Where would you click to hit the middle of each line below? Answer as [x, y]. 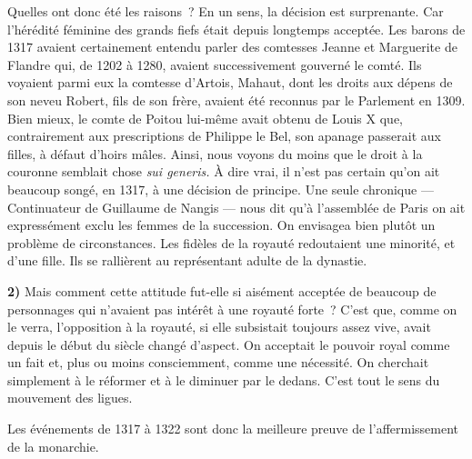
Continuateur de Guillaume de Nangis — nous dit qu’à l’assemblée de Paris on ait [236, 207]
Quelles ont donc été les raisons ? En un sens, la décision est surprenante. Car [226, 11]
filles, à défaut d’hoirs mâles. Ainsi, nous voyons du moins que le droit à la [215, 153]
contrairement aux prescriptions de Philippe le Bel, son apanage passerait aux [224, 136]
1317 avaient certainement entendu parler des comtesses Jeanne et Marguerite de [232, 47]
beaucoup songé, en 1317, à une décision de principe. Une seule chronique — [221, 189]
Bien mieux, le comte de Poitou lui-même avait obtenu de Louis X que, [205, 118]
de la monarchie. [53, 446]
